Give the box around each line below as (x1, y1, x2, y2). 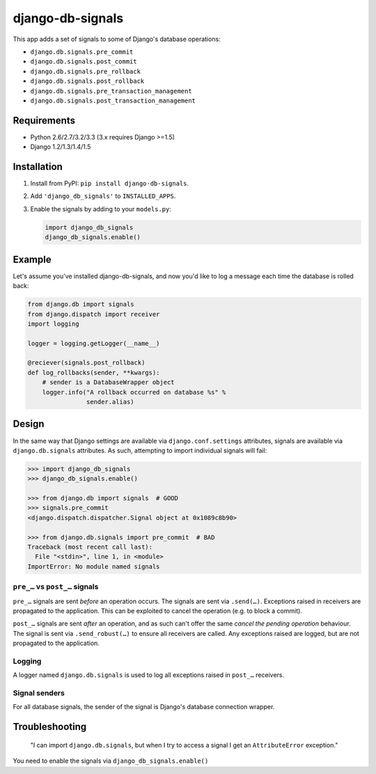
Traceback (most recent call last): (27, 543, 153, 551)
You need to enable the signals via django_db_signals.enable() (13, 757, 209, 765)
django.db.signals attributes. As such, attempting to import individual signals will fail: (13, 446, 267, 455)
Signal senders (13, 688, 65, 698)
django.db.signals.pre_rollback (30, 67, 141, 75)
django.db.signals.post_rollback (30, 77, 145, 85)
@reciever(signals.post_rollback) (27, 359, 146, 367)
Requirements (13, 114, 76, 126)
